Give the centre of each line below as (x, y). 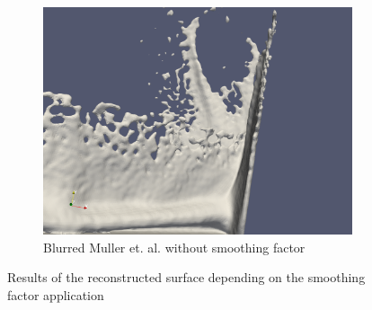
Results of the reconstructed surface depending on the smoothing (186, 277)
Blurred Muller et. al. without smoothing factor (174, 247)
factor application (56, 294)
